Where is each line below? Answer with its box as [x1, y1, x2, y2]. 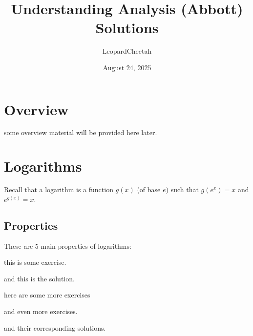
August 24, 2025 [103, 62, 151, 72]
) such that [166, 184, 199, 195]
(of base [137, 184, 161, 195]
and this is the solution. [4, 273, 75, 283]
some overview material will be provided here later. [4, 127, 157, 138]
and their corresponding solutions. [4, 322, 106, 333]
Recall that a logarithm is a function [4, 184, 113, 195]
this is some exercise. [4, 257, 66, 267]
